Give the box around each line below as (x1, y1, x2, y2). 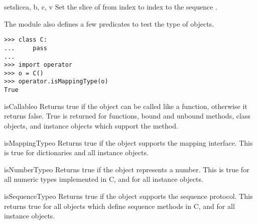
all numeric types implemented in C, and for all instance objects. (4, 174, 203, 184)
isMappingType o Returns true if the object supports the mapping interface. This (4, 137, 253, 148)
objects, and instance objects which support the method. (4, 120, 178, 131)
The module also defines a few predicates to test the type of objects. (4, 18, 214, 29)
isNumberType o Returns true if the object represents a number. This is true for (4, 164, 249, 174)
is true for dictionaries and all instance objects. (4, 147, 149, 158)
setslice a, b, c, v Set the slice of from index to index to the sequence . (4, 2, 217, 12)
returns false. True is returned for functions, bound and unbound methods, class (4, 110, 250, 121)
